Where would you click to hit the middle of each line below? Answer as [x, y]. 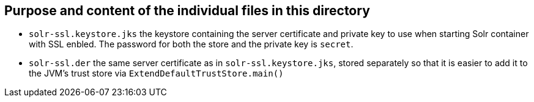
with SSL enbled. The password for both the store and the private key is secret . [191, 44]
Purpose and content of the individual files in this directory [187, 11]
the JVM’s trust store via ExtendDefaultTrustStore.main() [156, 73]
